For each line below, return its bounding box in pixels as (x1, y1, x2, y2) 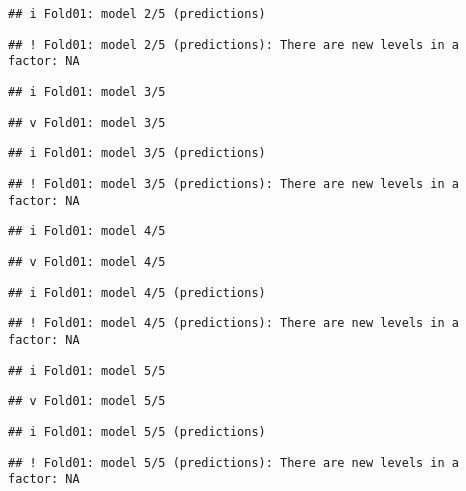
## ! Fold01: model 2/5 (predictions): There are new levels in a (8, 37, 460, 52)
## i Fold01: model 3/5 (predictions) (8, 146, 266, 161)
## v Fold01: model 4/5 (8, 254, 166, 269)
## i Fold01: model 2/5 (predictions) (8, 7, 266, 21)
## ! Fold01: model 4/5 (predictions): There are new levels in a (8, 316, 460, 331)
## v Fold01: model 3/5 (8, 115, 166, 130)
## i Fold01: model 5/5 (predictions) (8, 424, 266, 439)
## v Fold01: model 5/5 (8, 394, 166, 409)
